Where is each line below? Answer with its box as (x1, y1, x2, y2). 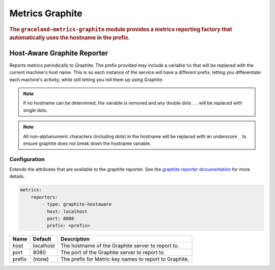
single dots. (23, 107, 48, 113)
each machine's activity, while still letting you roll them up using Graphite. (9, 77, 164, 83)
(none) (33, 256, 49, 263)
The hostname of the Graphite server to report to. (60, 242, 179, 250)
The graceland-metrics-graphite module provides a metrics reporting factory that (9, 26, 232, 33)
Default (33, 235, 51, 242)
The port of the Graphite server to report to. (60, 249, 166, 256)
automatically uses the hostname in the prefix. (9, 34, 130, 41)
